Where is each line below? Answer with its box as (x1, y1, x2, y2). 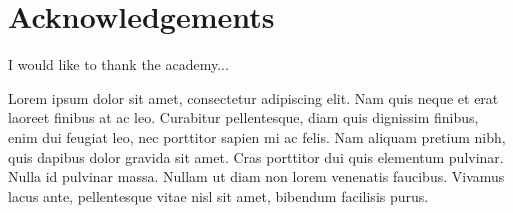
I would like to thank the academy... (8, 54, 229, 75)
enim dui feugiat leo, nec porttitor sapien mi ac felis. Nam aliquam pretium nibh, (8, 126, 506, 147)
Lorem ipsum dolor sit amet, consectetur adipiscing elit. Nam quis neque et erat (8, 87, 499, 108)
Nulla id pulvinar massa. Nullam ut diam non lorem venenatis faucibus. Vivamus (8, 166, 505, 187)
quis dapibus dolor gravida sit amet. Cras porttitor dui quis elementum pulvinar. (8, 146, 504, 167)
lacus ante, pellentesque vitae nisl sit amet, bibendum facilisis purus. (8, 185, 429, 206)
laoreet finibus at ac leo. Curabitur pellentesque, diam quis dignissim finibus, (8, 107, 479, 128)
